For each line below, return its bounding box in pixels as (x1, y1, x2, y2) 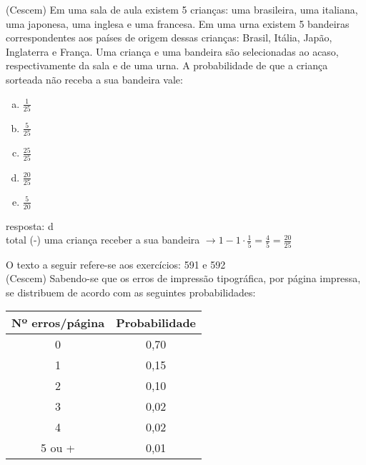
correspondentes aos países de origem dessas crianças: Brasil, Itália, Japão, (6, 30, 332, 45)
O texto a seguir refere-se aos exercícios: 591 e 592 (6, 256, 226, 271)
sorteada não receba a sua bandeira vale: (6, 71, 183, 86)
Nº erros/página (11, 314, 105, 331)
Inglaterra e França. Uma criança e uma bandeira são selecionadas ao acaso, (6, 44, 339, 59)
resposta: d (6, 218, 54, 233)
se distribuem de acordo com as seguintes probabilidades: (6, 284, 256, 299)
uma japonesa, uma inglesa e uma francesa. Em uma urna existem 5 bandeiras (6, 16, 350, 31)
